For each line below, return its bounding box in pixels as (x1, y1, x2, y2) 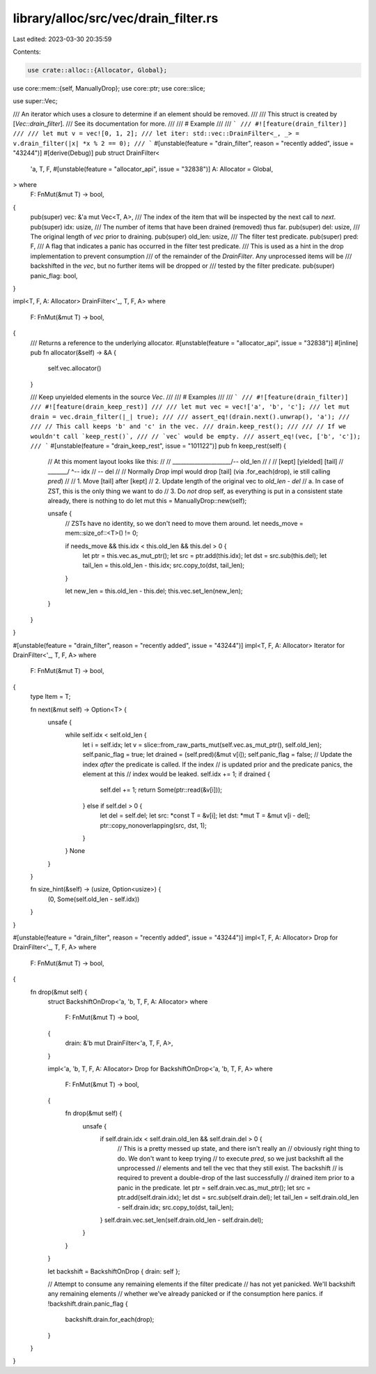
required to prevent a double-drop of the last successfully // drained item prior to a (117, 1174, 355, 1182)
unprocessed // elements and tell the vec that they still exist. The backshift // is (117, 1164, 344, 1172)
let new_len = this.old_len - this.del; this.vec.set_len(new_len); (65, 587, 243, 596)
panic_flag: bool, (30, 271, 78, 280)
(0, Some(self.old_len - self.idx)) (47, 895, 140, 903)
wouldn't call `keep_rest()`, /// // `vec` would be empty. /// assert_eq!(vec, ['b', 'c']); (30, 432, 361, 440)
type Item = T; (30, 693, 71, 701)
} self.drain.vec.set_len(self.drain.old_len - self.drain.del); (100, 1216, 264, 1224)
